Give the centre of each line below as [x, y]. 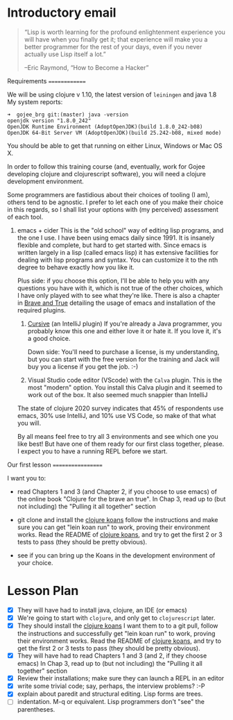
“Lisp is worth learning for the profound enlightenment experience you [124, 32]
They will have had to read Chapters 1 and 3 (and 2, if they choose [112, 656]
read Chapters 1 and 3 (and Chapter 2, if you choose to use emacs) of [117, 492]
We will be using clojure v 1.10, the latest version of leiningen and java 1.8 [112, 94]
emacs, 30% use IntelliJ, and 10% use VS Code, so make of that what [116, 415]
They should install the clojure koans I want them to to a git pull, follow [118, 626]
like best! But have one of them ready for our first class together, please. [121, 444]
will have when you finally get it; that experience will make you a [116, 39]
